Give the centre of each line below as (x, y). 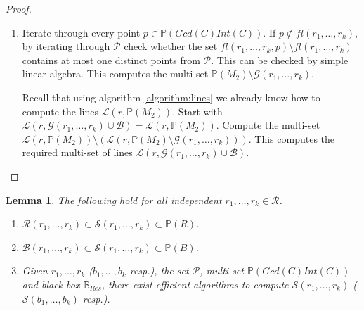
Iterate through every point (81, 32)
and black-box (51, 284)
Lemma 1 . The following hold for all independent (114, 199)
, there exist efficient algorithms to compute (195, 284)
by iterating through (66, 46)
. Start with (197, 111)
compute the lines (60, 111)
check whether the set (171, 46)
